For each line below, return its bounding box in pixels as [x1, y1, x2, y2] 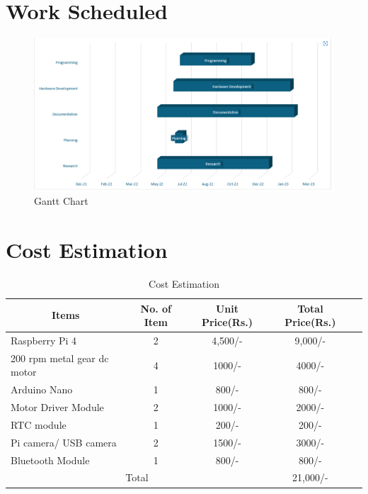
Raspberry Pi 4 [11, 332, 77, 347]
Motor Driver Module [11, 400, 104, 415]
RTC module [11, 417, 67, 432]
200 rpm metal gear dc [11, 350, 109, 365]
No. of [140, 301, 172, 315]
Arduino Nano [11, 382, 73, 397]
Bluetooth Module [11, 452, 90, 467]
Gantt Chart [34, 193, 88, 208]
